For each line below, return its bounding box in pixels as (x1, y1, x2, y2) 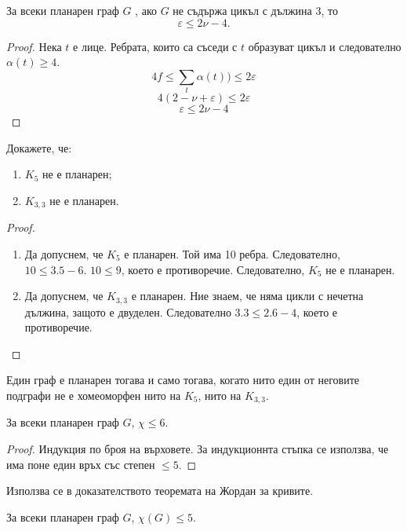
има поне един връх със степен (6, 456, 155, 472)
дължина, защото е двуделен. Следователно (24, 303, 231, 320)
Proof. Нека (6, 38, 62, 54)
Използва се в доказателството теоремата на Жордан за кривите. (6, 482, 314, 499)
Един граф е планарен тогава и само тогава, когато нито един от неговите (6, 372, 359, 388)
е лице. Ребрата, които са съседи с (73, 38, 238, 54)
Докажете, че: (6, 139, 72, 156)
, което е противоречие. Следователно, (121, 261, 305, 277)
